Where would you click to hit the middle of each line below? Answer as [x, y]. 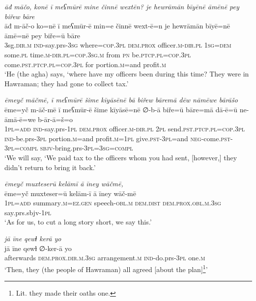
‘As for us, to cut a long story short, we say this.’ [78, 222]
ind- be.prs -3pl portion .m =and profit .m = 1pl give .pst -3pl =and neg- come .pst [117, 138]
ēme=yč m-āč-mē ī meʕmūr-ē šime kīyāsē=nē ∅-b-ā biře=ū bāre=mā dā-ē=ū [121, 109]
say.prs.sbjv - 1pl [28, 212]
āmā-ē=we [20, 119]
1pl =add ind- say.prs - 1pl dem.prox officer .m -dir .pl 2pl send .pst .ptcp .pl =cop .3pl [125, 129]
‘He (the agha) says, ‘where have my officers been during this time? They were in [127, 74]
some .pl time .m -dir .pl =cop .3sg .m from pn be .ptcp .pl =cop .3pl [98, 54]
